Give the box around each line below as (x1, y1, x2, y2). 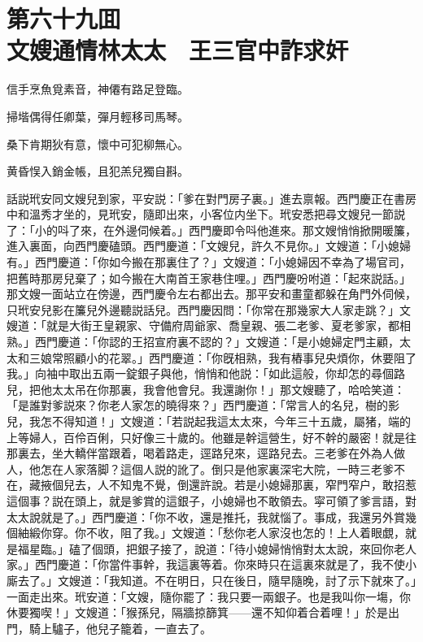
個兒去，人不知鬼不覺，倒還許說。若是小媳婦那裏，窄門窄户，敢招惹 (51, 476, 416, 493)
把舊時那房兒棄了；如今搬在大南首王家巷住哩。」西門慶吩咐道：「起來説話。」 (7, 269, 411, 286)
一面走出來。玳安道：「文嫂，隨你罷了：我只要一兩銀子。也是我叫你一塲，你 (7, 588, 411, 605)
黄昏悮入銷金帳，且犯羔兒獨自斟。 (7, 163, 189, 180)
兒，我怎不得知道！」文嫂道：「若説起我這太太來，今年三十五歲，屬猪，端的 (7, 413, 411, 429)
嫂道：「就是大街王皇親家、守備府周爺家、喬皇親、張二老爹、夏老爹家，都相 (7, 317, 411, 334)
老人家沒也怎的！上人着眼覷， (245, 524, 405, 541)
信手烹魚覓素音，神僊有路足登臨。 (7, 80, 189, 98)
